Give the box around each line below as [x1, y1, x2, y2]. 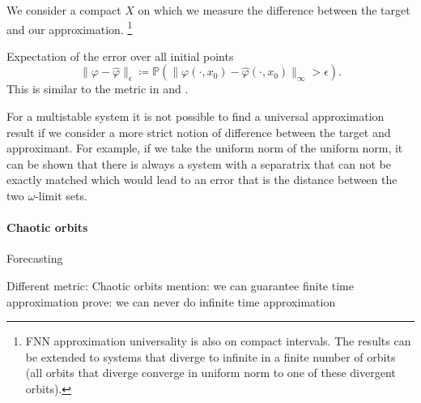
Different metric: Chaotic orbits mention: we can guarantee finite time [6, 277, 354, 294]
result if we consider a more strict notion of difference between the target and [6, 123, 391, 140]
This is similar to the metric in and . [6, 80, 189, 97]
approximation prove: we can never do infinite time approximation [6, 293, 336, 310]
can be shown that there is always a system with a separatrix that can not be [6, 155, 391, 172]
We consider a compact [6, 2, 121, 18]
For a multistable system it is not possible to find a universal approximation [6, 108, 385, 125]
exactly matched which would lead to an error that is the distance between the [6, 171, 398, 188]
